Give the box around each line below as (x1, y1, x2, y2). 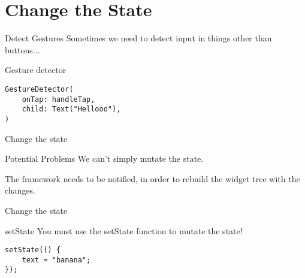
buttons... (5, 43, 40, 56)
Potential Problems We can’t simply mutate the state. (5, 152, 204, 165)
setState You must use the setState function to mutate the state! (5, 224, 243, 237)
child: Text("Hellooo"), (22, 105, 121, 114)
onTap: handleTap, (22, 95, 95, 104)
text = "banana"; (22, 255, 91, 264)
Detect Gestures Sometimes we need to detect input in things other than (5, 32, 272, 44)
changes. (5, 184, 36, 197)
